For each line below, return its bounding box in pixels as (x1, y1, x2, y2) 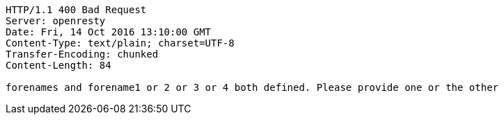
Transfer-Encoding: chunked (6, 49, 159, 60)
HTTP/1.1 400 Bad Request (6, 4, 147, 15)
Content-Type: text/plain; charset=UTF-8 (6, 37, 235, 49)
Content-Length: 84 (6, 60, 111, 71)
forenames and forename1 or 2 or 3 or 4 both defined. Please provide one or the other (6, 82, 499, 93)
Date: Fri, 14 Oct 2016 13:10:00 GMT (6, 26, 212, 37)
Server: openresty (6, 15, 106, 26)
